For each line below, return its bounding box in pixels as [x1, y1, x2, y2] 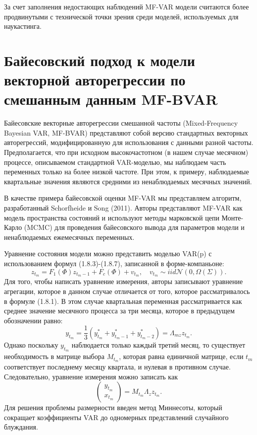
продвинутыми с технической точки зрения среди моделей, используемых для [4, 11, 239, 21]
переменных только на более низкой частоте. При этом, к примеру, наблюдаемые [4, 166, 249, 177]
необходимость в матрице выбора [4, 351, 104, 362]
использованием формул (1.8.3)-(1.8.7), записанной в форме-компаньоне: [4, 258, 224, 268]
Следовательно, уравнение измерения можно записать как [4, 371, 178, 381]
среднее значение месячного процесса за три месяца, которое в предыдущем [4, 305, 235, 316]
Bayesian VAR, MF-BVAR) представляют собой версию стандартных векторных [4, 127, 248, 138]
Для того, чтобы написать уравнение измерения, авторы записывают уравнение [4, 276, 243, 287]
